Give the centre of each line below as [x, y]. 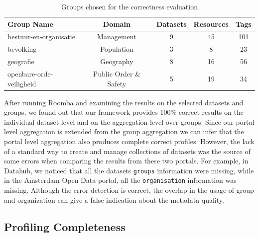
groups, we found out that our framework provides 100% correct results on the [124, 112]
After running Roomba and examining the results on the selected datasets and [124, 102]
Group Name [30, 24]
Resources [211, 24]
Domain [117, 24]
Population [117, 49]
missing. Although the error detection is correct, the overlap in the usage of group [129, 190]
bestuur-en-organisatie [41, 37]
